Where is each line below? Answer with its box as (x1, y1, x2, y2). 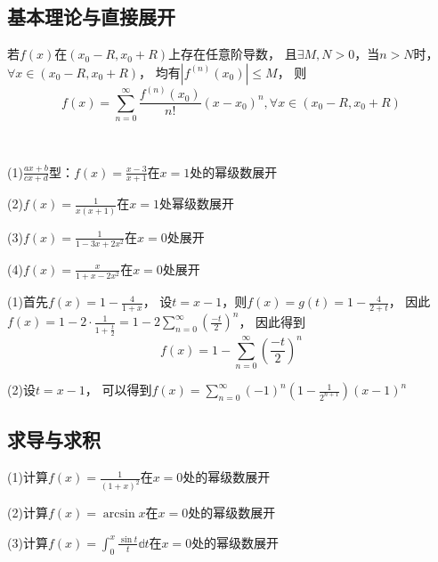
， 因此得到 (239, 312, 306, 330)
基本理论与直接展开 (7, 3, 175, 30)
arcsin (102, 508, 135, 521)
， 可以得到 (85, 380, 152, 399)
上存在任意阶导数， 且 (168, 45, 297, 63)
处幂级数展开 (158, 194, 234, 213)
